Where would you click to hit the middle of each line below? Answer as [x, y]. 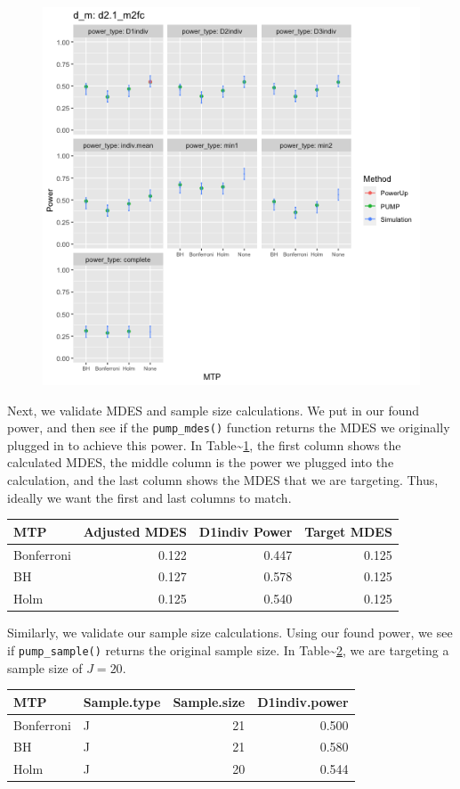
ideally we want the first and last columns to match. [149, 497]
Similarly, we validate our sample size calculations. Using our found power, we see [230, 633]
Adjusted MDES [135, 531]
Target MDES [348, 531]
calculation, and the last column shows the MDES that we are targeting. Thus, [223, 480]
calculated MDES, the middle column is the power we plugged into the [201, 462]
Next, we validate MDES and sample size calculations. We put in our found [214, 410]
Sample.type [122, 701]
